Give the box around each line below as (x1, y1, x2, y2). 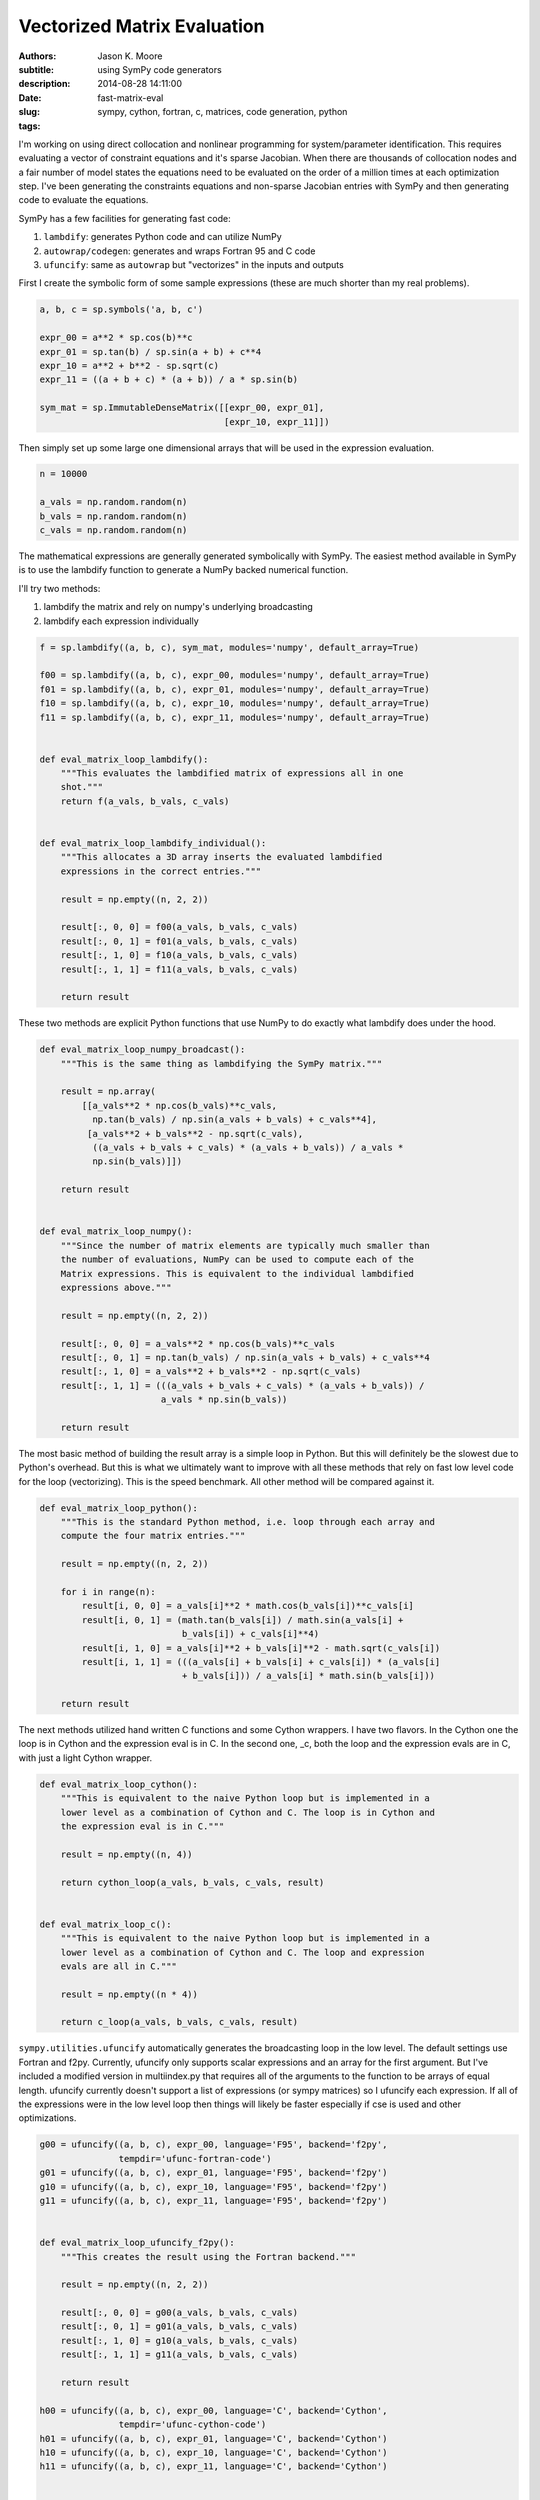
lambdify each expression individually (43, 615, 199, 627)
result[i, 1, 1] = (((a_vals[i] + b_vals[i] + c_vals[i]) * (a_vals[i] (81, 1656, 441, 1667)
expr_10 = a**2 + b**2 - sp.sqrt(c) (39, 360, 220, 371)
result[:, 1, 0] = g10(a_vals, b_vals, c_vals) (60, 2335, 299, 2346)
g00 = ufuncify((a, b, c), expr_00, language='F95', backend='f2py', (39, 2139, 388, 2150)
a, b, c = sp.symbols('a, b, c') (39, 304, 204, 315)
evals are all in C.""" (60, 1960, 177, 1972)
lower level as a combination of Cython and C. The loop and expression (60, 1946, 425, 1958)
